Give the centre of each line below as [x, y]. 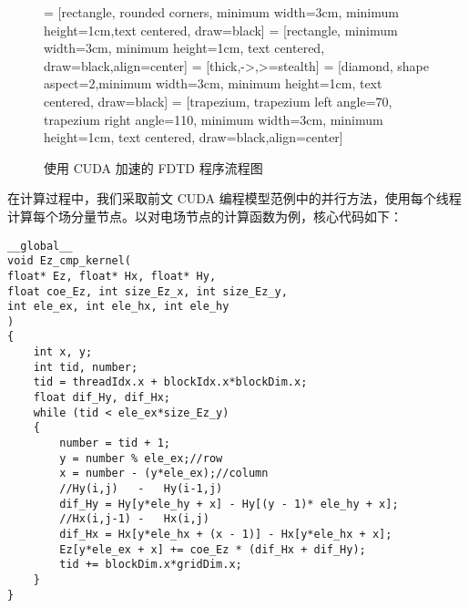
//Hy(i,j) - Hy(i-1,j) [141, 489]
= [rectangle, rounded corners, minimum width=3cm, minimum [221, 12]
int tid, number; [86, 367]
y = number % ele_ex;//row [141, 458]
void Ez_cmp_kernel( [70, 261]
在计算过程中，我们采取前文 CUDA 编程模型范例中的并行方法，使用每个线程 [234, 198]
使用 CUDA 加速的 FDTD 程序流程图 [153, 167]
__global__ [40, 246]
